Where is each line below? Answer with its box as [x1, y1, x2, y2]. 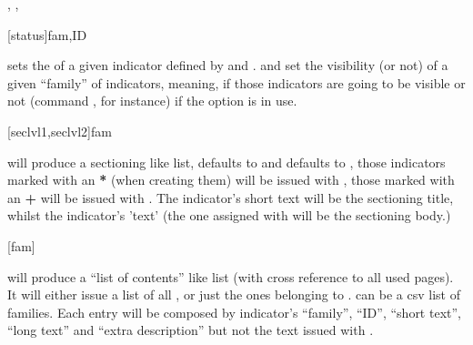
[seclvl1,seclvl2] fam [7, 121, 112, 140]
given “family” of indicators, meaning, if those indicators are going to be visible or [7, 73, 466, 92]
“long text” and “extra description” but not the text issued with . [7, 320, 374, 340]
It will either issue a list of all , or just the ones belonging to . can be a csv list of [7, 285, 460, 304]
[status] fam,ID [7, 25, 87, 44]
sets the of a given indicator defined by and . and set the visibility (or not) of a [7, 56, 448, 75]
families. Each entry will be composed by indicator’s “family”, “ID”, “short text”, [7, 302, 461, 321]
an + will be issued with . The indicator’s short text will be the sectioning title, [7, 188, 454, 207]
